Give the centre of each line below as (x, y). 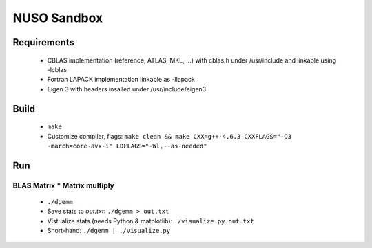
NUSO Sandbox (58, 18)
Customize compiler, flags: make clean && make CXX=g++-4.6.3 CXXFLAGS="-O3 (169, 136)
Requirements (44, 42)
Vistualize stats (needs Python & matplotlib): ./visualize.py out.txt (151, 221)
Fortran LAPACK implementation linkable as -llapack (121, 80)
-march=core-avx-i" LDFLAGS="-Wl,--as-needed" (127, 146)
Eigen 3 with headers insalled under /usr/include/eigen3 (127, 89)
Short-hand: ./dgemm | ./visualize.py (109, 231)
